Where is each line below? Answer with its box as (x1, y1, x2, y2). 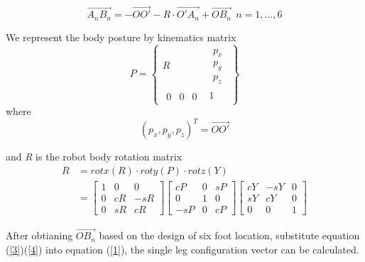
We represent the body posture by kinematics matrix (6, 29, 236, 44)
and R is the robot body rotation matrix (6, 149, 182, 164)
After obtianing (6, 228, 73, 243)
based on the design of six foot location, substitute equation (99, 228, 360, 243)
